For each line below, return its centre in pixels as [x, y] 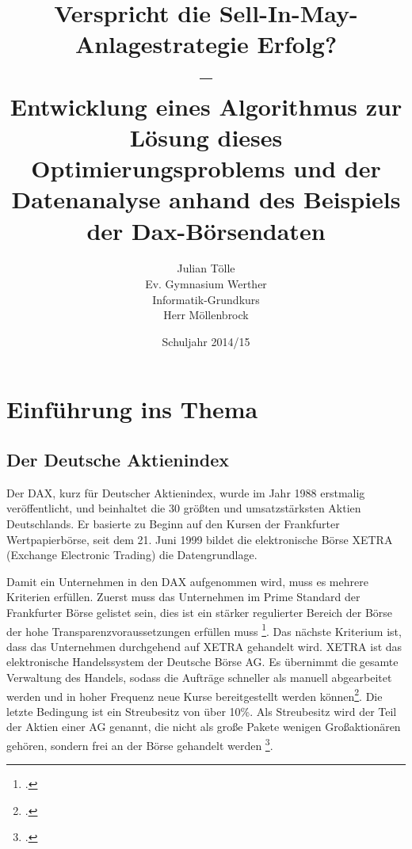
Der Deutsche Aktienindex [118, 459]
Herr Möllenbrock [206, 315]
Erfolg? [297, 44]
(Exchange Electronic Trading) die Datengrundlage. [132, 555]
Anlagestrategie [162, 44]
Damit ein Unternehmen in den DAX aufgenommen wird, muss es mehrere [187, 581]
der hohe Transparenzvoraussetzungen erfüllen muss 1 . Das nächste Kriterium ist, [204, 630]
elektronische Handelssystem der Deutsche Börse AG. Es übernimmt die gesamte [202, 662]
